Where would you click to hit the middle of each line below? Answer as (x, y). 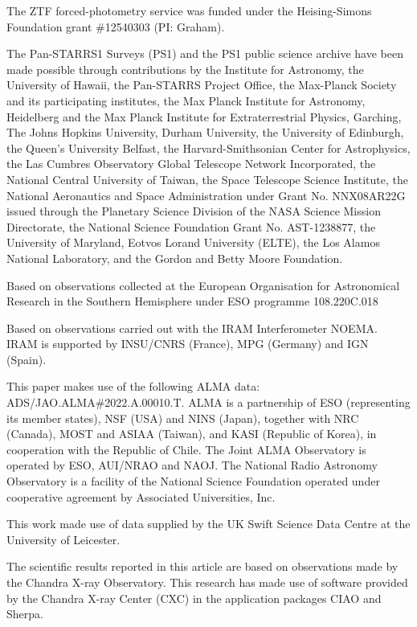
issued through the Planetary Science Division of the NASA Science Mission (194, 211)
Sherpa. (25, 614)
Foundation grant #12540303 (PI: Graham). (116, 26)
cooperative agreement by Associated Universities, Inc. (141, 496)
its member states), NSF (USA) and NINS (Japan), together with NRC (183, 418)
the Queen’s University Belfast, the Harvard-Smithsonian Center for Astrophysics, (208, 148)
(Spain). (27, 359)
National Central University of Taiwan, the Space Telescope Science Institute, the (208, 179)
